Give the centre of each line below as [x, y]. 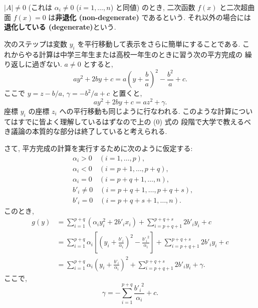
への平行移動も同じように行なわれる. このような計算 [146, 111]
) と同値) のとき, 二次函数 [153, 7]
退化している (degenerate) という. [60, 27]
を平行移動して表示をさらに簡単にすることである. [159, 43]
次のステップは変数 [36, 43]
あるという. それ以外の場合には [200, 17]
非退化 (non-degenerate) [97, 17]
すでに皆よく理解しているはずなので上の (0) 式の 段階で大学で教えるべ [134, 121]
